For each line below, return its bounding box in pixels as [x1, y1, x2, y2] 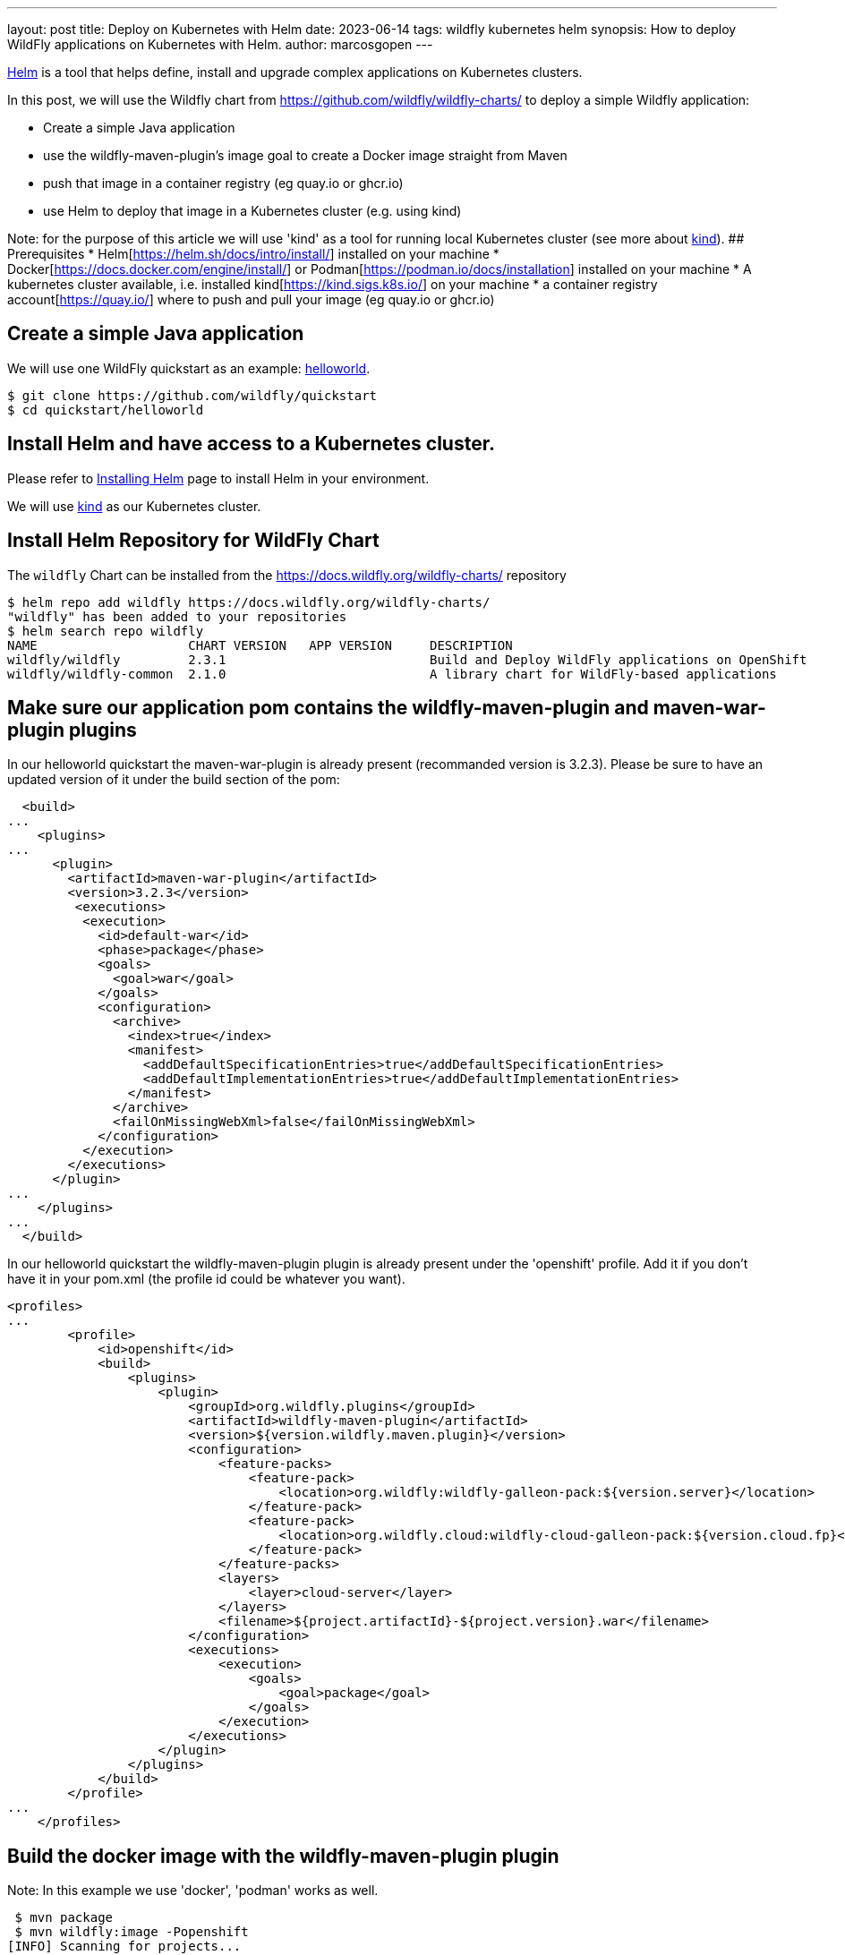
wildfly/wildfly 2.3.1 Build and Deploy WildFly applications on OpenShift [7, 652, 807, 667]
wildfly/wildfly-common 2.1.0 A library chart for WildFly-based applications [7, 666, 777, 681]
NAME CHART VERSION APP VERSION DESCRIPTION [7, 637, 513, 653]
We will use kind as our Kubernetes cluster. [7, 498, 261, 514]
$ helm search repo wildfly [7, 623, 204, 638]
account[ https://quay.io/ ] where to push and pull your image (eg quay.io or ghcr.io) [7, 292, 495, 307]
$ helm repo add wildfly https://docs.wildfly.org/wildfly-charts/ [7, 594, 491, 610]
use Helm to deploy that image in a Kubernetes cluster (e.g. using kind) [43, 203, 462, 218]
